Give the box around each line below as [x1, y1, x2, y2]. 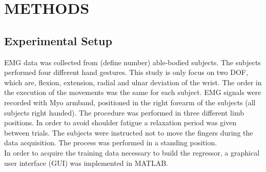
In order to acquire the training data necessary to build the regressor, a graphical [4, 147, 260, 158]
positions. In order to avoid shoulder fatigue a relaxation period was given [4, 117, 237, 128]
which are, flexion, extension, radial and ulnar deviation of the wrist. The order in [4, 77, 262, 87]
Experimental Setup [4, 32, 112, 48]
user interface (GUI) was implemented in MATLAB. [4, 157, 168, 168]
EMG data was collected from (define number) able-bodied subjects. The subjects [4, 56, 261, 67]
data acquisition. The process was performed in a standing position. [4, 137, 217, 148]
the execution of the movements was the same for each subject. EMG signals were [4, 87, 261, 98]
